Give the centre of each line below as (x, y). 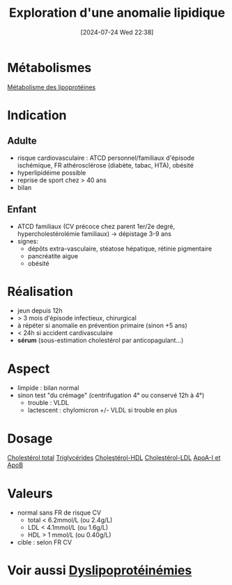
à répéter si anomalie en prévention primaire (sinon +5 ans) (102, 325)
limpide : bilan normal (48, 388)
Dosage (30, 438)
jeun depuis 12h (40, 311)
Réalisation (40, 291)
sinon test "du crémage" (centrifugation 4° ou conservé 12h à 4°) (111, 395)
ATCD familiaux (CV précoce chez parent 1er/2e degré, (96, 226)
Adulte (22, 141)
